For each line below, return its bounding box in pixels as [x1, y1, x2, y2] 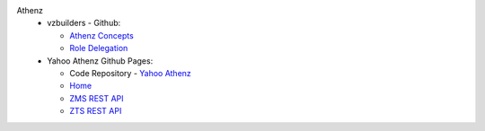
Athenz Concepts [69, 30, 134, 40]
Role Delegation [69, 43, 128, 54]
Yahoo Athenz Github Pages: [47, 55, 154, 66]
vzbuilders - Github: [47, 18, 121, 29]
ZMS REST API [69, 92, 125, 103]
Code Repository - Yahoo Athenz [69, 67, 192, 78]
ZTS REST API [69, 106, 122, 117]
